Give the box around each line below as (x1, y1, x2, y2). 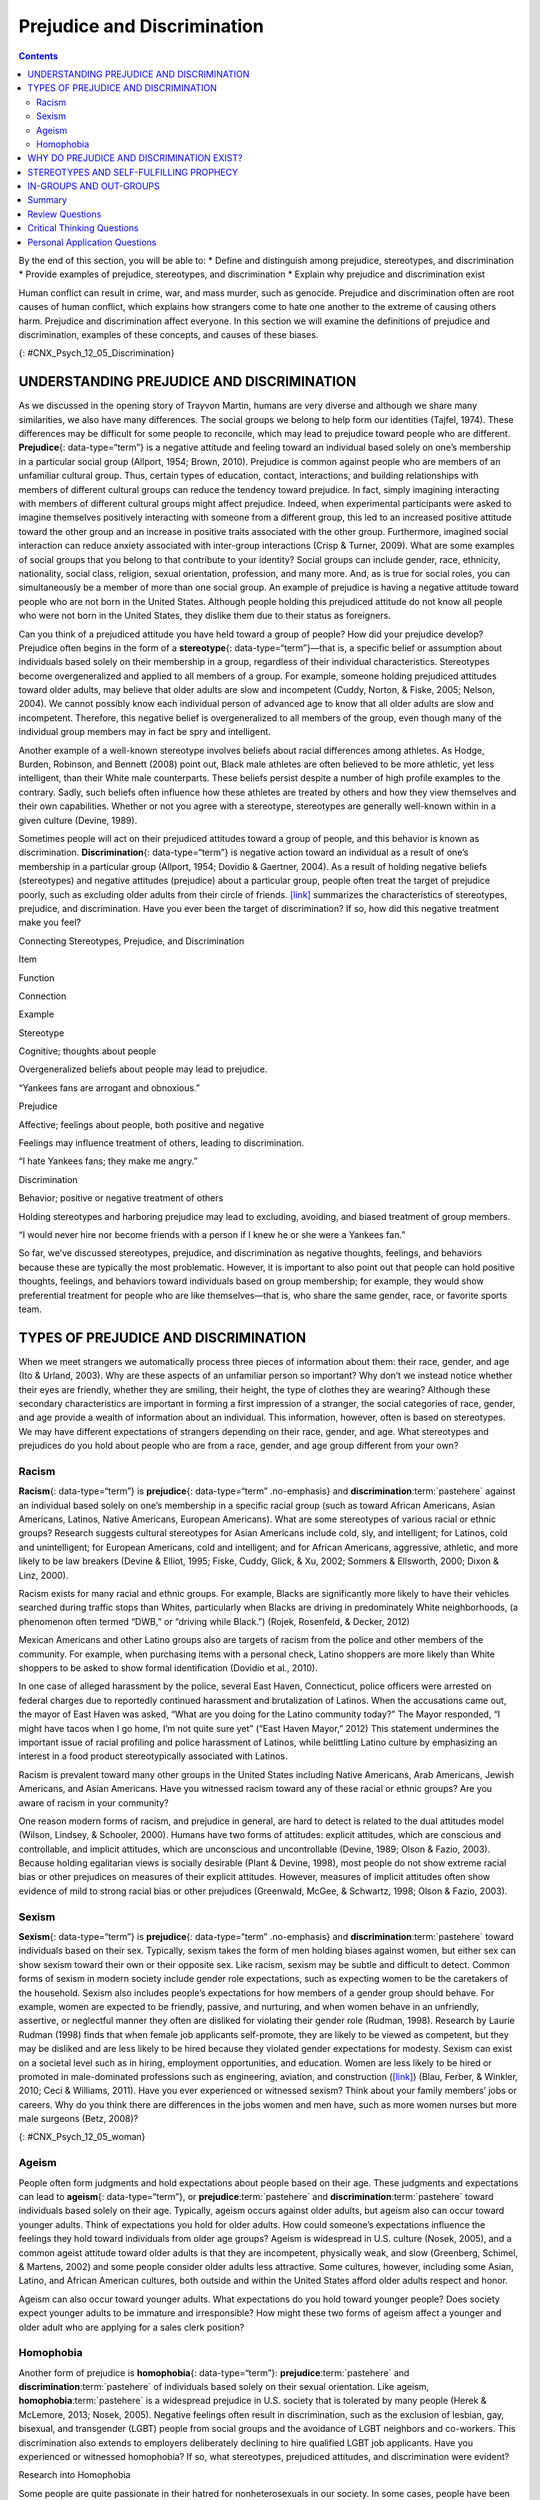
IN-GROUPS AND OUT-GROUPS (27, 180, 160, 192)
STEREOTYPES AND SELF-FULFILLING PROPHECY (27, 166, 239, 178)
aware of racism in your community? (18, 1796, 169, 1809)
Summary (27, 194, 68, 206)
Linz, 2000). (18, 1569, 69, 1581)
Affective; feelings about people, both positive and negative (18, 1118, 265, 1130)
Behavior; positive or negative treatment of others (18, 1192, 224, 1204)
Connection (18, 990, 67, 1002)
